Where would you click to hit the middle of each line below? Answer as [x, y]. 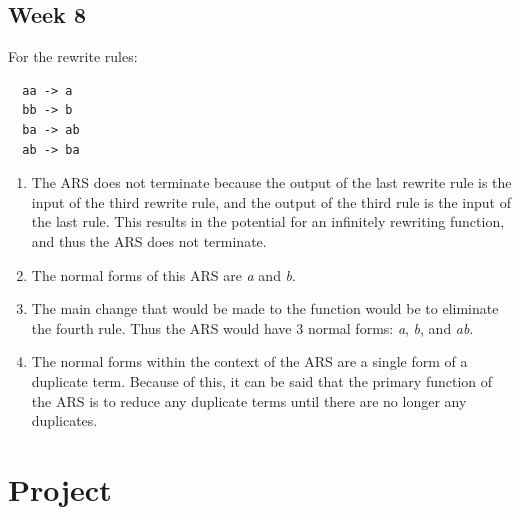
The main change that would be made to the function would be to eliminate [265, 308]
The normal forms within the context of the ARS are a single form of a [249, 361]
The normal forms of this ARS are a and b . [163, 274]
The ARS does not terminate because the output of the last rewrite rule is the [271, 182]
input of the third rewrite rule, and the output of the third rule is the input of [271, 201]
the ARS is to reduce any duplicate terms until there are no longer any [249, 400]
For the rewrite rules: [73, 56]
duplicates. [64, 420]
